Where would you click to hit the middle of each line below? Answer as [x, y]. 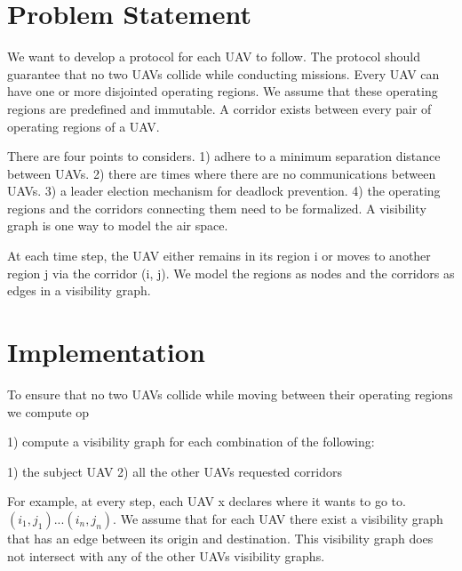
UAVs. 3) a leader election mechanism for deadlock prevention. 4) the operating [224, 191]
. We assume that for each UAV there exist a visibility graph [278, 518]
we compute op [48, 411]
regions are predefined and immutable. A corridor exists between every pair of [219, 108]
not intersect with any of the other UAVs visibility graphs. [166, 555]
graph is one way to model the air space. [118, 225]
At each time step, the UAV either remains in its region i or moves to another [219, 256]
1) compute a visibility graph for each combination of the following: [191, 442]
